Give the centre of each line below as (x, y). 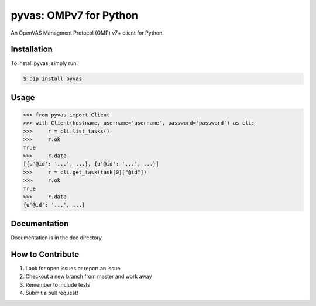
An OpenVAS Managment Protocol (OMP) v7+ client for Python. (87, 33)
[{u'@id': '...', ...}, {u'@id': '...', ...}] (91, 164)
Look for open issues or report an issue (73, 268)
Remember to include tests (58, 284)
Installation (32, 49)
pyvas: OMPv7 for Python (75, 15)
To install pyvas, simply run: (44, 63)
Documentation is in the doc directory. (57, 238)
